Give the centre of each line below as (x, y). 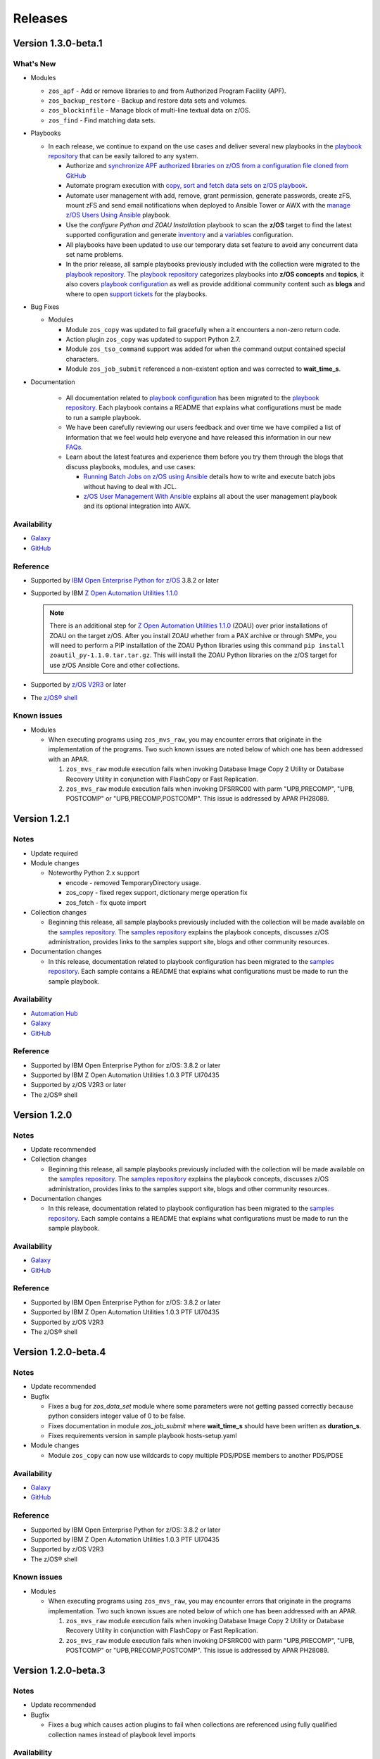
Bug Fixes (45, 307)
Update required (55, 853)
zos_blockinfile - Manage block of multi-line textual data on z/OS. (150, 110)
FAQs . (75, 447)
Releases (40, 18)
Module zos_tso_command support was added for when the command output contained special (206, 349)
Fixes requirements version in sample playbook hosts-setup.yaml (142, 1436)
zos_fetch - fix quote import (106, 902)
